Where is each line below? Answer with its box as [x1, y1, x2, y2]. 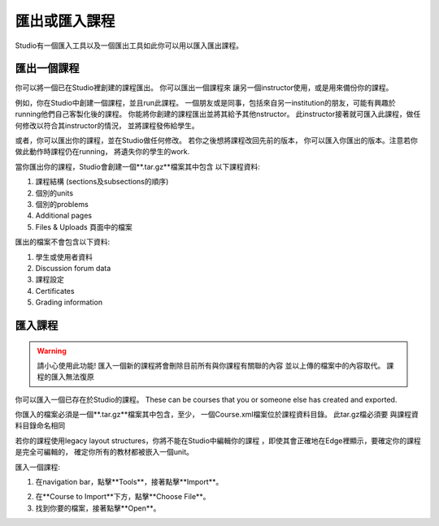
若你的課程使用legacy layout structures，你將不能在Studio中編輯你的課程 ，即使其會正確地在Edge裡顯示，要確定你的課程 [15, 435, 422, 446]
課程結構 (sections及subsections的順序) [35, 177, 169, 187]
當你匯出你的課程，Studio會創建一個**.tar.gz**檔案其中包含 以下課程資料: [15, 162, 260, 171]
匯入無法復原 [50, 372, 94, 382]
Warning [37, 346, 67, 356]
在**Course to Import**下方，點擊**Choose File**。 [35, 492, 211, 502]
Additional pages [35, 211, 93, 221]
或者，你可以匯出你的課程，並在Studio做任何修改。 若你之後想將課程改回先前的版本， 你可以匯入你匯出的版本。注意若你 [15, 136, 419, 145]
